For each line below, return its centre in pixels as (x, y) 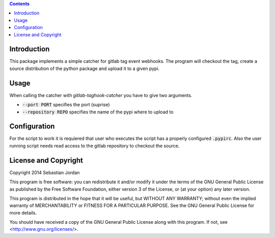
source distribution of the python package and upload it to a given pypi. (85, 68)
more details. (23, 212)
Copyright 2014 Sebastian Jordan (45, 172)
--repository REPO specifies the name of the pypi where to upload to (98, 112)
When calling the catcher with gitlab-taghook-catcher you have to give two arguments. (101, 95)
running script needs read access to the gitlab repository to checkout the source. (94, 146)
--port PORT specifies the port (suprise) (66, 105)
